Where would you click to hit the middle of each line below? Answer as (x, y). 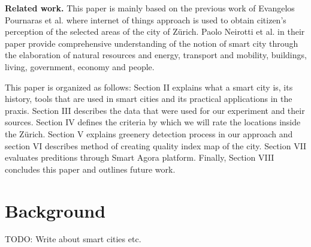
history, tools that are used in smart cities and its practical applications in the (149, 99)
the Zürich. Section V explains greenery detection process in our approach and (149, 133)
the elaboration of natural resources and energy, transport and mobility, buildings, (156, 55)
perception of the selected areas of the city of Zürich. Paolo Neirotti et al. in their (155, 31)
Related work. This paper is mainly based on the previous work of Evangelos (150, 8)
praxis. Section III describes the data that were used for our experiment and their (155, 110)
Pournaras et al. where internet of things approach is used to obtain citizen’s (146, 19)
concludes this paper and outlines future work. (90, 169)
